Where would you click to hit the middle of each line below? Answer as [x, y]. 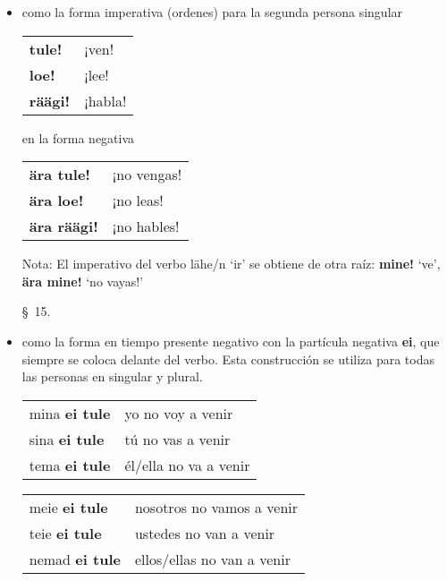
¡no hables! [146, 226]
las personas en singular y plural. [112, 376]
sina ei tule [67, 439]
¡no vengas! [147, 175]
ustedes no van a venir [205, 533]
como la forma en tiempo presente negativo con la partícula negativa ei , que [231, 341]
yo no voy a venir [179, 413]
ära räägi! [63, 226]
